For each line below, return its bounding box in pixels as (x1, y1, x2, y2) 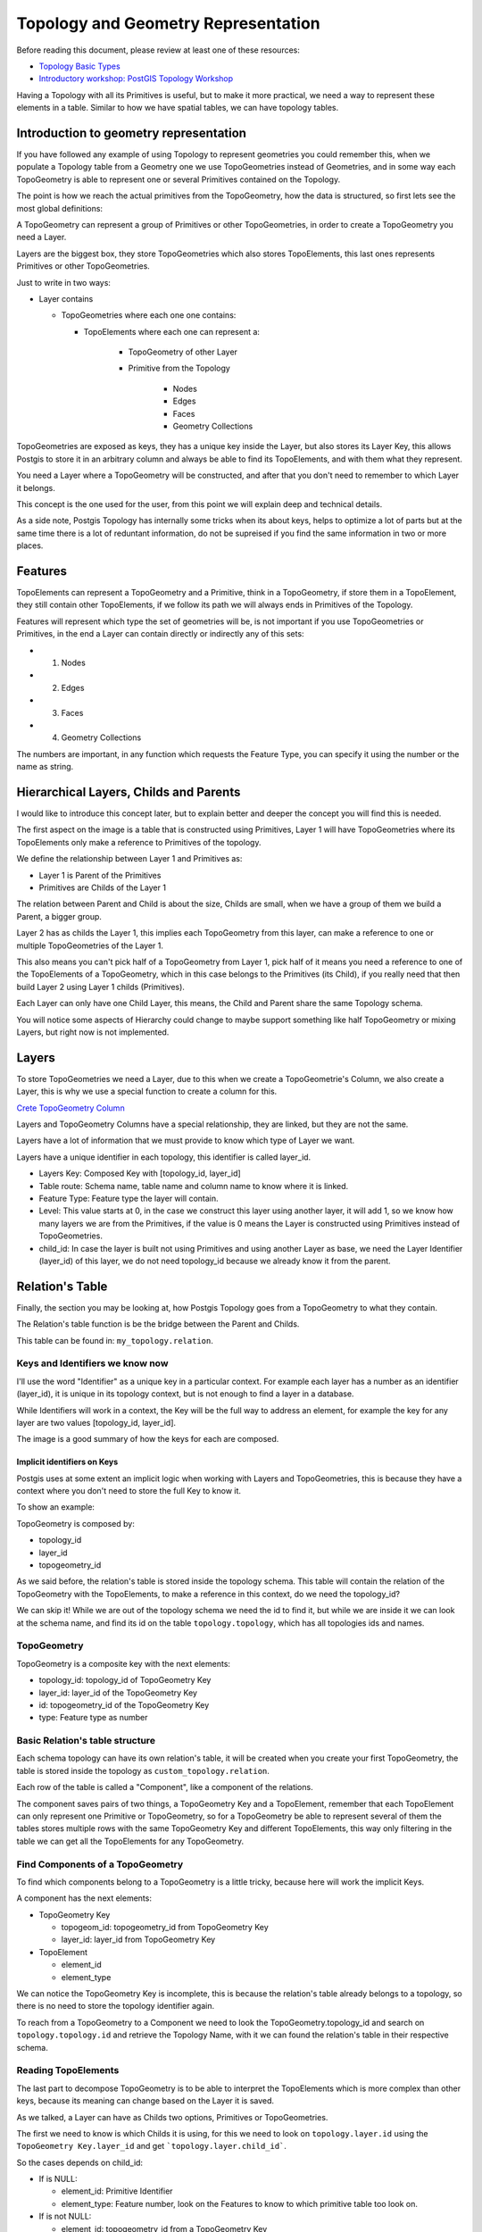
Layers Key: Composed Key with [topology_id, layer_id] (38, 1168, 241, 1178)
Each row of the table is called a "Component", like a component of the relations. (16, 1782, 313, 1793)
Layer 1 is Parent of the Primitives (38, 870, 162, 880)
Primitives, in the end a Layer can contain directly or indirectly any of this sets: (16, 629, 304, 639)
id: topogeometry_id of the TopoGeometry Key (38, 1699, 210, 1710)
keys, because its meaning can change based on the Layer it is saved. (16, 2095, 275, 2106)
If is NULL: (38, 2174, 78, 2185)
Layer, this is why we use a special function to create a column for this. (16, 1086, 278, 1097)
